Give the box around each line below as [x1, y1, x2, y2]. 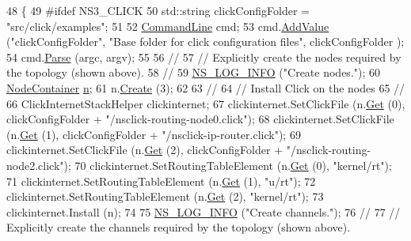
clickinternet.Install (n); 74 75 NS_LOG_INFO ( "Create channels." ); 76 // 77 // [6, 203, 401, 220]
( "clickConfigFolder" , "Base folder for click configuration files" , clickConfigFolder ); [6, 33, 405, 50]
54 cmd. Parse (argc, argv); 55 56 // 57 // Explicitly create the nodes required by [6, 48, 401, 65]
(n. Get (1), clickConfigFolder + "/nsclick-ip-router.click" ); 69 [6, 126, 301, 142]
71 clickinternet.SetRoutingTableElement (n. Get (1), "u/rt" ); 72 [6, 172, 316, 189]
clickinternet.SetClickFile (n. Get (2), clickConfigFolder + [6, 141, 284, 158]
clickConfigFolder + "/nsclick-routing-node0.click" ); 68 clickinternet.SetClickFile [6, 111, 394, 127]
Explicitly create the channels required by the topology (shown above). [6, 219, 351, 235]
